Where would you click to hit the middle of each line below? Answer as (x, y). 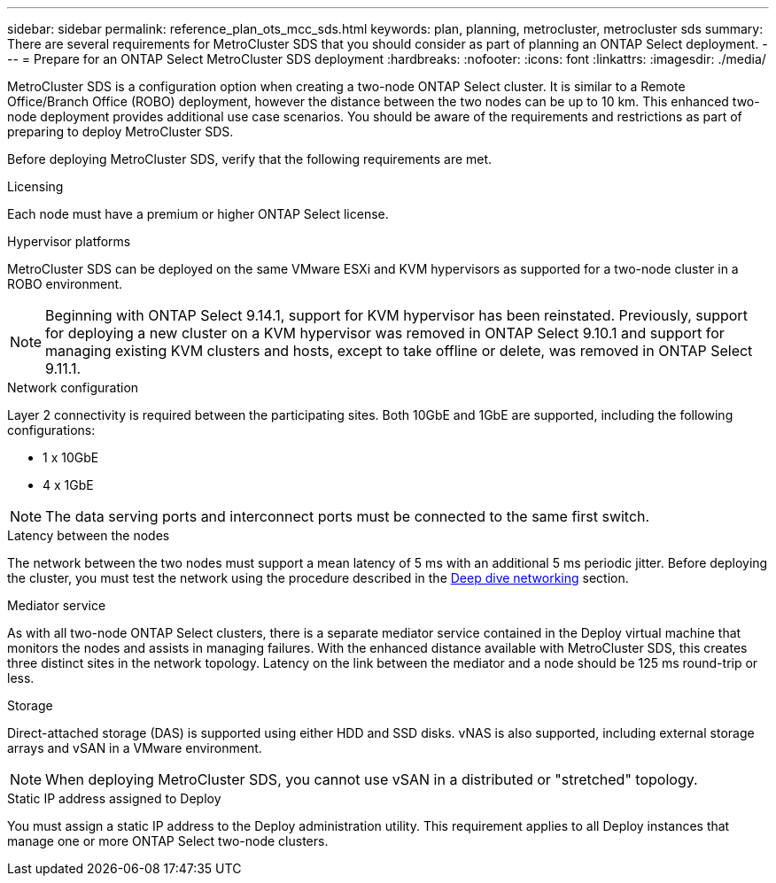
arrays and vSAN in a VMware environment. (135, 748)
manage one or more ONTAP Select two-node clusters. (168, 841)
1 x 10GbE (71, 457)
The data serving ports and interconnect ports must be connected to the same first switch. (348, 516)
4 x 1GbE (68, 485)
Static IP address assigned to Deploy (114, 798)
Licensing (35, 186)
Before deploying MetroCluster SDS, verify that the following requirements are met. (250, 159)
